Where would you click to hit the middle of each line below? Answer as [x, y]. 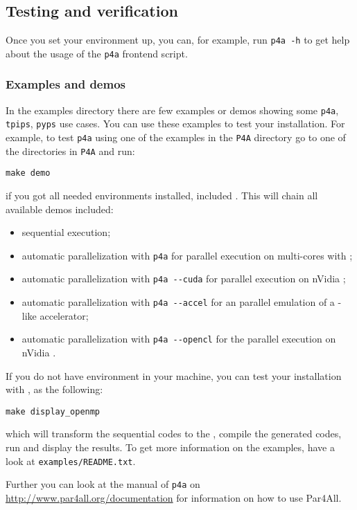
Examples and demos [66, 84]
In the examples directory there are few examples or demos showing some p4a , [172, 110]
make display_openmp [53, 411]
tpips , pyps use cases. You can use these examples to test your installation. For [175, 124]
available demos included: [60, 209]
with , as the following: [54, 389]
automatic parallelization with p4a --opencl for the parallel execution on [179, 339]
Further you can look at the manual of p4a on [103, 484]
